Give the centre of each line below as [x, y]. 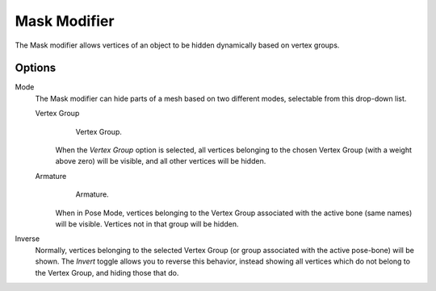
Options [36, 68]
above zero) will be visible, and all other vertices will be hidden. [161, 161]
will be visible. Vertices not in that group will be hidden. [147, 224]
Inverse [27, 239]
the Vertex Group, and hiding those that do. [107, 272]
